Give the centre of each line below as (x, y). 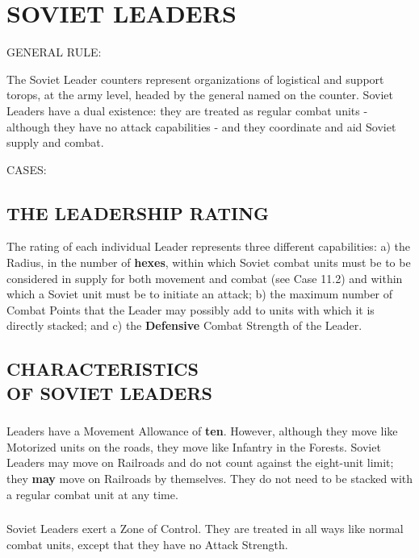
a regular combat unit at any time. (92, 494)
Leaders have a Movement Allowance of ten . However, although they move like (202, 431)
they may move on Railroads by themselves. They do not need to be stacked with (210, 478)
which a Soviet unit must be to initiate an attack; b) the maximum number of (200, 294)
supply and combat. (55, 142)
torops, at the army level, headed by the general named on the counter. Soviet (200, 95)
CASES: (27, 169)
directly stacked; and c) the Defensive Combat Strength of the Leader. (184, 325)
